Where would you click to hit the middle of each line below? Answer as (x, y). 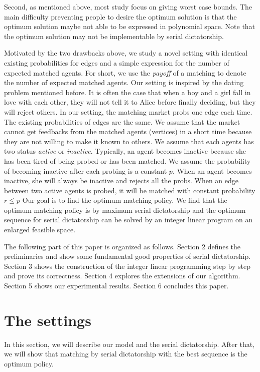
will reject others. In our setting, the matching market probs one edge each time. (128, 111)
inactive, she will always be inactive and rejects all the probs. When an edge (121, 180)
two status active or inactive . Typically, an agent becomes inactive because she (125, 151)
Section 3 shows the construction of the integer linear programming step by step (127, 266)
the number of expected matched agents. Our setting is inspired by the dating (124, 82)
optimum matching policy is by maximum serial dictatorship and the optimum (125, 210)
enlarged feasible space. (40, 230)
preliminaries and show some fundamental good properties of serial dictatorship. (127, 256)
